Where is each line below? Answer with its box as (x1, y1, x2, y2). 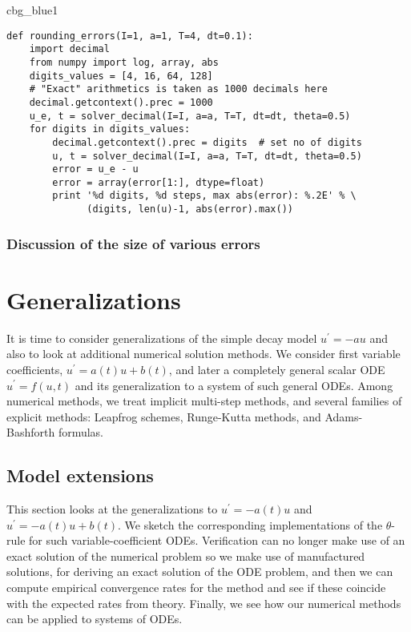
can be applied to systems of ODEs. (6, 610, 183, 627)
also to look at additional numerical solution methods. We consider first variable (6, 345, 401, 362)
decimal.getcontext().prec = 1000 (29, 96, 213, 108)
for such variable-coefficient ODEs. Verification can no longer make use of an (29, 532, 405, 549)
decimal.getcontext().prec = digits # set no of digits (52, 136, 362, 148)
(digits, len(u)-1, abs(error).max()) (87, 203, 293, 215)
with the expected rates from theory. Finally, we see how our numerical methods (6, 594, 401, 611)
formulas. (58, 424, 104, 441)
